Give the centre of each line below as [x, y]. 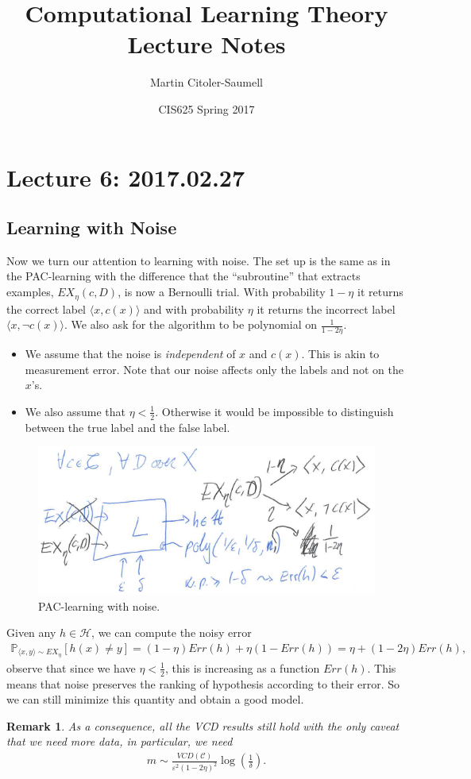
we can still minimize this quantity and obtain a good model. [155, 699]
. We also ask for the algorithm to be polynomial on [191, 324]
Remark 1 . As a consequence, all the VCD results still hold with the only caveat [203, 725]
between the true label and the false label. [127, 427]
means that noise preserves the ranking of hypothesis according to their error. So [203, 683]
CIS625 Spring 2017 [207, 108]
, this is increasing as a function [242, 667]
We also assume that [75, 411]
